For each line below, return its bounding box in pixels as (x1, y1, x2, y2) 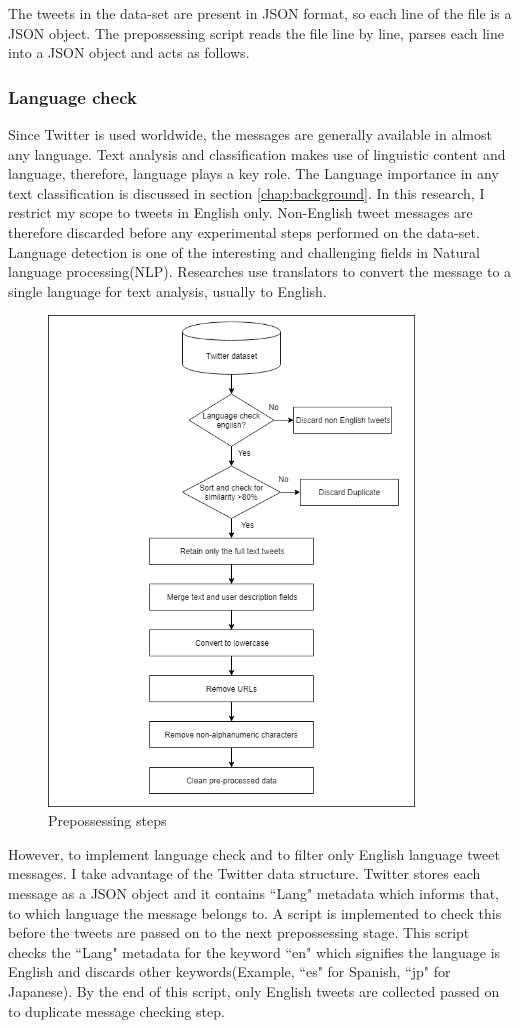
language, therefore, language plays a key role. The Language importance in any (8, 163, 499, 184)
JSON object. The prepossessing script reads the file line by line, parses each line (8, 22, 504, 43)
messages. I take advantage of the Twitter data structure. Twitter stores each (8, 863, 481, 884)
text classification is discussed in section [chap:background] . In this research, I (8, 182, 485, 203)
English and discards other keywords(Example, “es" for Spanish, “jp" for (8, 961, 451, 982)
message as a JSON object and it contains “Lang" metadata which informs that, (8, 883, 499, 904)
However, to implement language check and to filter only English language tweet (8, 843, 500, 864)
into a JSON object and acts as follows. (8, 42, 250, 63)
